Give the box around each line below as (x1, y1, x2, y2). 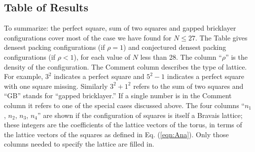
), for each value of (73, 51, 130, 62)
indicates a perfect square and (54, 71, 145, 81)
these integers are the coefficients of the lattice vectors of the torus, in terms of (4, 119, 242, 130)
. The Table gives (195, 32, 248, 42)
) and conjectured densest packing (123, 42, 226, 52)
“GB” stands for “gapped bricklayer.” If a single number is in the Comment (4, 90, 232, 101)
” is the (225, 51, 248, 62)
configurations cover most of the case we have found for (4, 32, 172, 42)
